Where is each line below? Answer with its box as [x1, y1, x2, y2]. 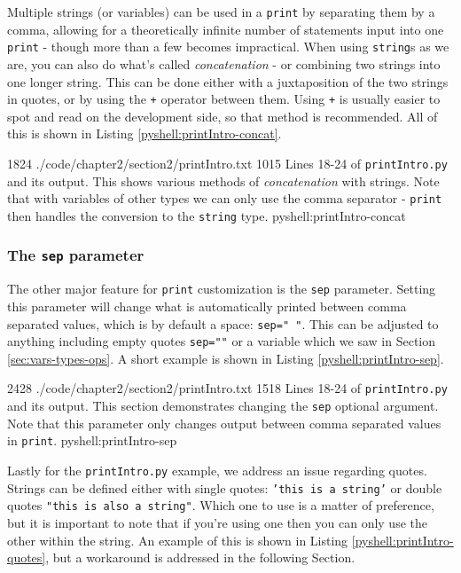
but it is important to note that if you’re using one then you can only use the [7, 513, 427, 531]
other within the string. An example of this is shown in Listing [7, 530, 348, 549]
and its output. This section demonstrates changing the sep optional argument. [7, 396, 439, 415]
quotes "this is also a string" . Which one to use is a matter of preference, [7, 496, 434, 514]
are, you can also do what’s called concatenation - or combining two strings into [7, 54, 441, 73]
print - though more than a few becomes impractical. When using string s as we [7, 37, 449, 56]
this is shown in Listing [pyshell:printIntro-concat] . [7, 124, 282, 143]
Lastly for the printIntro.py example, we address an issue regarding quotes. [7, 461, 427, 479]
